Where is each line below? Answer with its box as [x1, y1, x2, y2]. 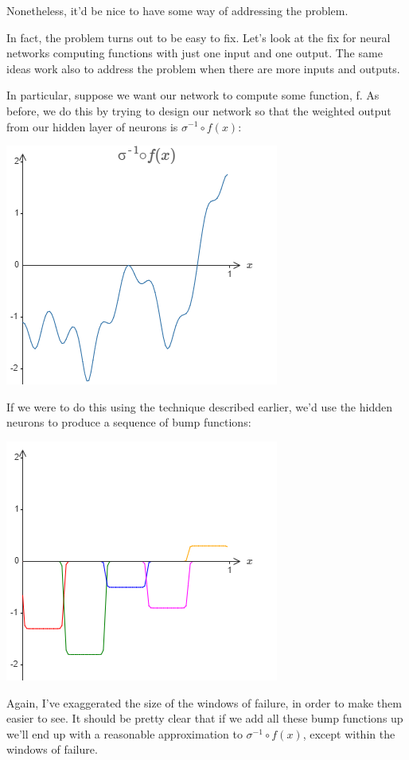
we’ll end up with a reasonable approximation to [6, 725, 243, 742]
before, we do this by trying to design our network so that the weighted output [6, 102, 391, 119]
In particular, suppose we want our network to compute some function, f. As [6, 87, 380, 103]
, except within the [302, 725, 395, 742]
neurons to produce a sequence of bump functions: [6, 414, 251, 431]
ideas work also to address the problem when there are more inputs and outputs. [6, 60, 400, 76]
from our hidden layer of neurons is [6, 118, 178, 134]
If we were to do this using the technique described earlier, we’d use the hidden [6, 398, 392, 415]
